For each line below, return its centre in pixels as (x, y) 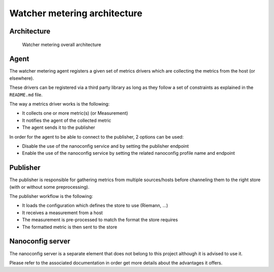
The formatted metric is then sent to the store (70, 227)
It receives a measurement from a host (62, 213)
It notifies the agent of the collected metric (67, 120)
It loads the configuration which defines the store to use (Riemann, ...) (95, 206)
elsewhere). (22, 78)
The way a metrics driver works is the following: (60, 104)
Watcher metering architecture (76, 13)
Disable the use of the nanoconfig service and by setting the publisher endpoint (106, 146)
